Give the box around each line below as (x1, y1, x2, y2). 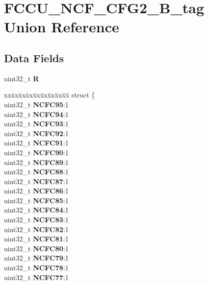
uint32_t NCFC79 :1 (4, 253, 69, 263)
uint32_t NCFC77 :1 (4, 272, 69, 282)
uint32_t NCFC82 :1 (4, 224, 69, 234)
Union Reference (4, 17, 119, 37)
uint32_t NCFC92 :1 (4, 128, 69, 138)
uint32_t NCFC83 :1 (4, 214, 69, 225)
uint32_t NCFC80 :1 (4, 243, 69, 253)
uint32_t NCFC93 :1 (4, 119, 69, 129)
